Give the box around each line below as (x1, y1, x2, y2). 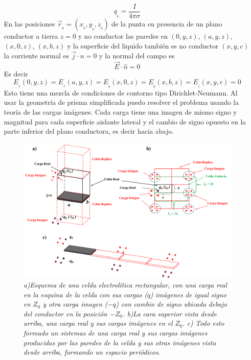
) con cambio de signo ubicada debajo (115, 299, 228, 309)
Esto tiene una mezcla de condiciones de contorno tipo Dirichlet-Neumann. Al (4, 87, 238, 97)
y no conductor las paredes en (78, 31, 168, 41)
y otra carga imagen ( (43, 299, 108, 309)
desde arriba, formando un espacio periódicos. (23, 347, 160, 357)
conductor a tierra (4, 31, 58, 41)
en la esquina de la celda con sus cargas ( (23, 289, 147, 299)
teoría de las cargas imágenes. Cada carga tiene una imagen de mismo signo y (4, 106, 237, 117)
